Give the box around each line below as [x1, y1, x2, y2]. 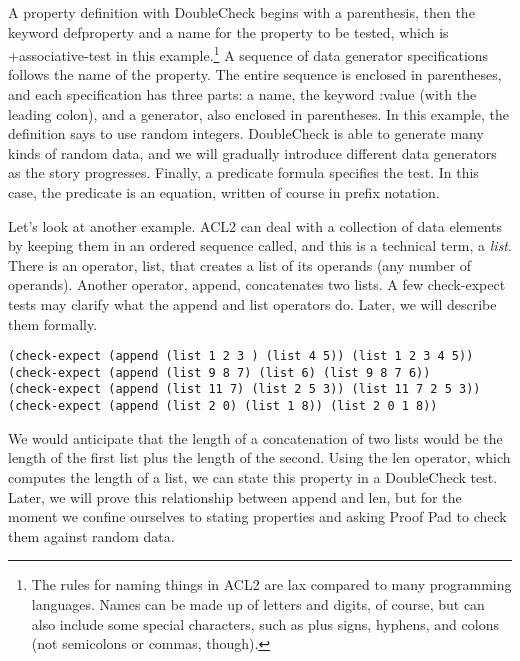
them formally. [8, 313, 98, 334]
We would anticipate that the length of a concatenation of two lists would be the [8, 427, 503, 448]
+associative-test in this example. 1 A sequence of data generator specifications [8, 42, 489, 65]
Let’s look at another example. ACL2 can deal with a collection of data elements [8, 215, 503, 236]
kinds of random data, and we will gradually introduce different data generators [8, 142, 497, 163]
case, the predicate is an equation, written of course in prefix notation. [8, 182, 440, 202]
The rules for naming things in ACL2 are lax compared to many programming [31, 574, 512, 595]
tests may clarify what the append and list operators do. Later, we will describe [8, 293, 497, 314]
